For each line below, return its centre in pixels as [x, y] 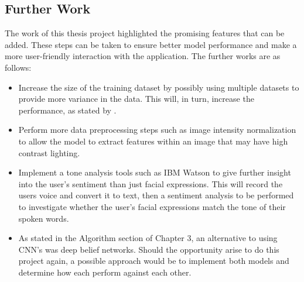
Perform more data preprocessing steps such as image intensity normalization [157, 130]
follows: [18, 67]
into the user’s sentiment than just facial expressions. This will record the [151, 183]
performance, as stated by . [67, 110]
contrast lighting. [49, 152]
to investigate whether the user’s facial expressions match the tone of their [152, 206]
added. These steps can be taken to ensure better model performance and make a [151, 44]
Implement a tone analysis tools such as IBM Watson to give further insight [155, 172]
